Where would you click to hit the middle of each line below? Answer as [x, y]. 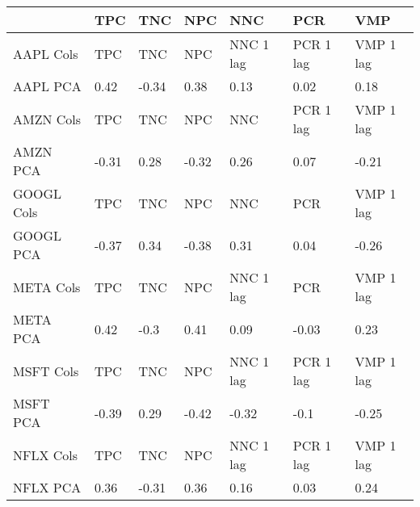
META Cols [47, 287]
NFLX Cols [46, 455]
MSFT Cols [46, 371]
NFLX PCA [47, 487]
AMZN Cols [47, 119]
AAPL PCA [47, 86]
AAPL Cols [46, 53]
